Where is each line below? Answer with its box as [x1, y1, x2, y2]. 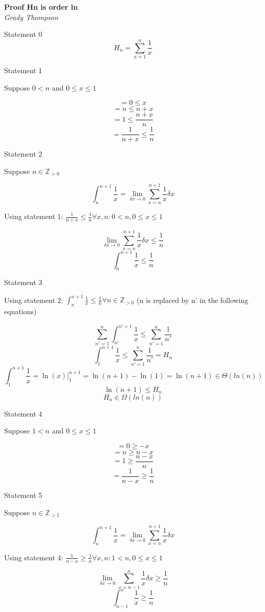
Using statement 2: [4, 294, 63, 305]
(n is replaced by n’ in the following [137, 294, 249, 305]
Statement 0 [4, 29, 42, 39]
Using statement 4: [4, 552, 63, 562]
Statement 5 [4, 490, 42, 500]
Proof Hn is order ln [4, 2, 78, 12]
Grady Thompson [4, 11, 58, 22]
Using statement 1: [4, 211, 63, 221]
